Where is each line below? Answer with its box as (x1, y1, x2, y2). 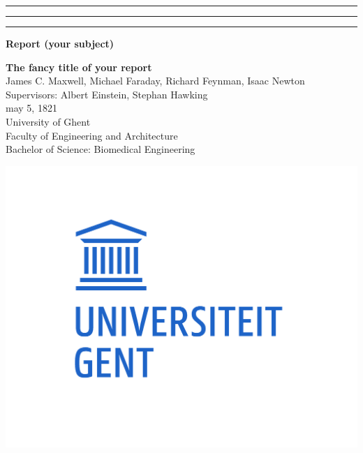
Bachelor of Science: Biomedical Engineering (6, 142, 195, 156)
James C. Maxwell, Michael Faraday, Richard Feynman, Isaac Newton (6, 73, 305, 88)
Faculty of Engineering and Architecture (6, 128, 178, 142)
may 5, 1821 (6, 101, 57, 115)
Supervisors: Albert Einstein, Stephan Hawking (6, 87, 208, 101)
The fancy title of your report (6, 59, 152, 74)
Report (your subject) (6, 36, 114, 50)
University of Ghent (6, 114, 91, 128)
